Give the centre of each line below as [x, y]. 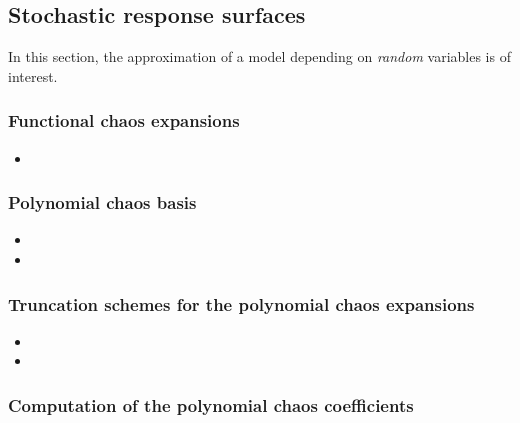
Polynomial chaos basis [102, 202]
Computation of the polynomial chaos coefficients [211, 404]
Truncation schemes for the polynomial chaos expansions [241, 303]
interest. [33, 75]
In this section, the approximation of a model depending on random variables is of [259, 56]
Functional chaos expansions [124, 120]
